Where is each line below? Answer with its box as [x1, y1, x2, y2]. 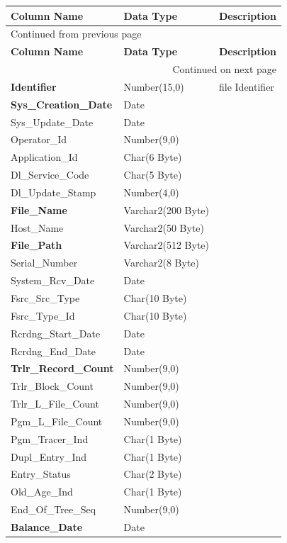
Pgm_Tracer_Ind [11, 431, 89, 446]
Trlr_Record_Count [11, 361, 114, 376]
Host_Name [11, 220, 64, 235]
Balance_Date [11, 519, 83, 534]
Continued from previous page [11, 26, 142, 41]
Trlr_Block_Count [11, 379, 94, 393]
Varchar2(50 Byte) [123, 220, 205, 235]
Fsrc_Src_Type [11, 291, 80, 305]
